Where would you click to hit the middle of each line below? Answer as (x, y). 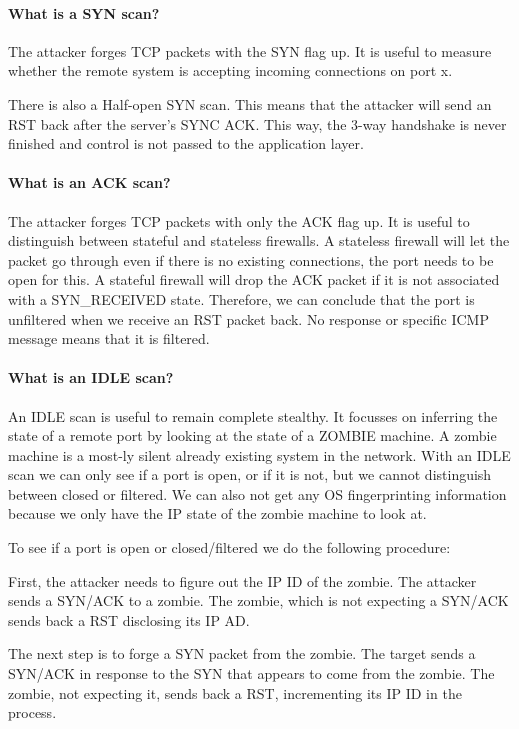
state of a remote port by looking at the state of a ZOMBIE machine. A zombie (252, 435)
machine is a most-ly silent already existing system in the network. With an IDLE (259, 454)
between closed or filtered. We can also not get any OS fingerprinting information (257, 493)
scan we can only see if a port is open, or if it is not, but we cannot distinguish (250, 474)
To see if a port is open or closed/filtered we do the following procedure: (229, 547)
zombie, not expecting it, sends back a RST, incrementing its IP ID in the (235, 692)
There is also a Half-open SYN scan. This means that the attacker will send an (250, 103)
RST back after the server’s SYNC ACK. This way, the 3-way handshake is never (257, 123)
